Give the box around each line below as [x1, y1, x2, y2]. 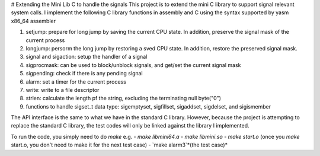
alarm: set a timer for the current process [25, 78, 127, 85]
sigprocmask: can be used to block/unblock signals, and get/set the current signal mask [25, 61, 241, 68]
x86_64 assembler [11, 17, 56, 24]
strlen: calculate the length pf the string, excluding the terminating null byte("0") [25, 95, 222, 102]
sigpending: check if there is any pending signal [25, 70, 143, 77]
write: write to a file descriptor [25, 86, 100, 93]
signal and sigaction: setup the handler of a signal [25, 53, 148, 61]
